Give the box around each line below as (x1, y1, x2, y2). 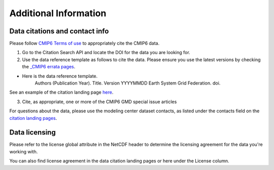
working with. (9, 148, 38, 154)
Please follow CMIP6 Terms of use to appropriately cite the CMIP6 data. (9, 40, 160, 47)
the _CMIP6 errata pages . (22, 64, 76, 70)
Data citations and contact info (9, 27, 109, 35)
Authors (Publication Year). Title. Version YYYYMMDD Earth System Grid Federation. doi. (35, 80, 221, 86)
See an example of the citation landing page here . (9, 89, 114, 96)
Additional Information (9, 8, 107, 19)
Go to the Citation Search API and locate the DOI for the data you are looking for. (22, 50, 190, 56)
